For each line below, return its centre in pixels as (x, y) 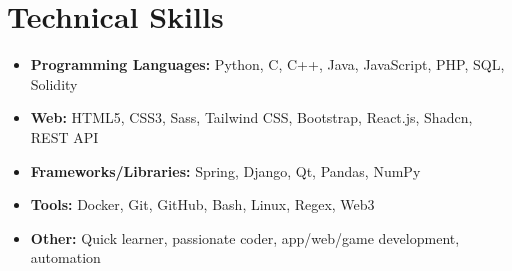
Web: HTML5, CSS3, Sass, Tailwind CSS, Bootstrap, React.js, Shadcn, (251, 117)
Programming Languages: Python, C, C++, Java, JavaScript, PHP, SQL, (267, 64)
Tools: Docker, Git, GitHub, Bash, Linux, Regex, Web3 (202, 204)
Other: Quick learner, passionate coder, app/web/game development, (245, 237)
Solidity (54, 83)
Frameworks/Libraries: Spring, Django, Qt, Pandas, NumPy (225, 170)
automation (65, 257)
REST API (64, 136)
